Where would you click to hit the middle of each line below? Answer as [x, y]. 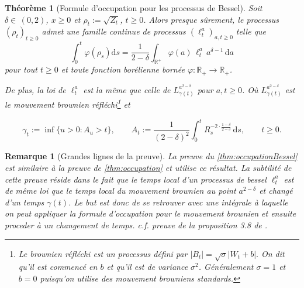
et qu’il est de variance [147, 267]
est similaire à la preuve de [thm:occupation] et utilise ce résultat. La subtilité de [148, 167]
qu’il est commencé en [58, 267]
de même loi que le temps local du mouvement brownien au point [120, 191]
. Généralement [226, 267]
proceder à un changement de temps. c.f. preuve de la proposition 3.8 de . [136, 224]
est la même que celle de [127, 89]
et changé [276, 191]
